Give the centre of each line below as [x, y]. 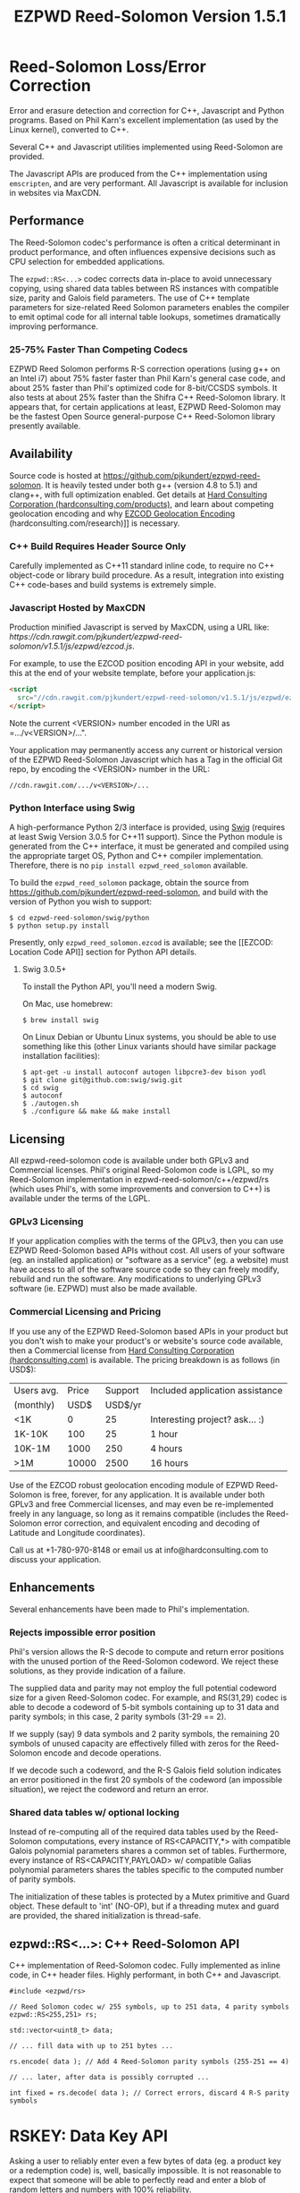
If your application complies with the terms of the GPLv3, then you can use [146, 1241]
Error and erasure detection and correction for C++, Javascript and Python [147, 110]
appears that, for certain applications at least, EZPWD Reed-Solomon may [145, 407]
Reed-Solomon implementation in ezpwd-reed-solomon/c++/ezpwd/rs [139, 1180]
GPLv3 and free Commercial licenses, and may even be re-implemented [142, 1503]
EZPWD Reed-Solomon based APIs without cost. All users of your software [147, 1250]
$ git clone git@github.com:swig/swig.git [102, 1080]
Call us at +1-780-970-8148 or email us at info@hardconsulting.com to [139, 1550]
